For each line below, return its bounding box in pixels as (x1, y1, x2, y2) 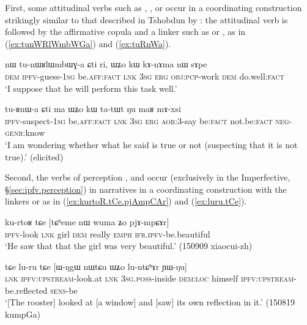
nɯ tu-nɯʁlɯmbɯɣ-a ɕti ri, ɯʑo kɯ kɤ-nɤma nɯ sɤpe (5, 58, 207, 70)
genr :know (5, 126, 45, 139)
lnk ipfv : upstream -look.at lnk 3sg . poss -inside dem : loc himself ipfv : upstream (5, 272, 294, 285)
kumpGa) (5, 308, 41, 321)
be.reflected (5, 283, 48, 296)
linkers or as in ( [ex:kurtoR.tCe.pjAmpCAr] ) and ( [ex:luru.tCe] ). (5, 195, 247, 207)
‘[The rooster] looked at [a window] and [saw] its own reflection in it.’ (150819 (5, 296, 295, 308)
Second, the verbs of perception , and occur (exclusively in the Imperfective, (5, 171, 290, 184)
